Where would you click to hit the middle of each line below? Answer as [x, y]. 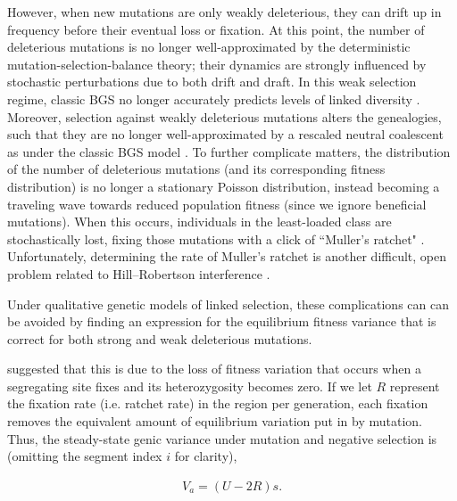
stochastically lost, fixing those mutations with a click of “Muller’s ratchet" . [216, 238]
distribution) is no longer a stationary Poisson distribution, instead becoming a [224, 186]
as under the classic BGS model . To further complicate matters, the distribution [229, 151]
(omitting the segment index [85, 456]
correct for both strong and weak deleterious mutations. [160, 338]
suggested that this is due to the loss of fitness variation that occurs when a [214, 369]
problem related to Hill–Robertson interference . [139, 273]
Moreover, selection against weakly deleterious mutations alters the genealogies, [224, 116]
